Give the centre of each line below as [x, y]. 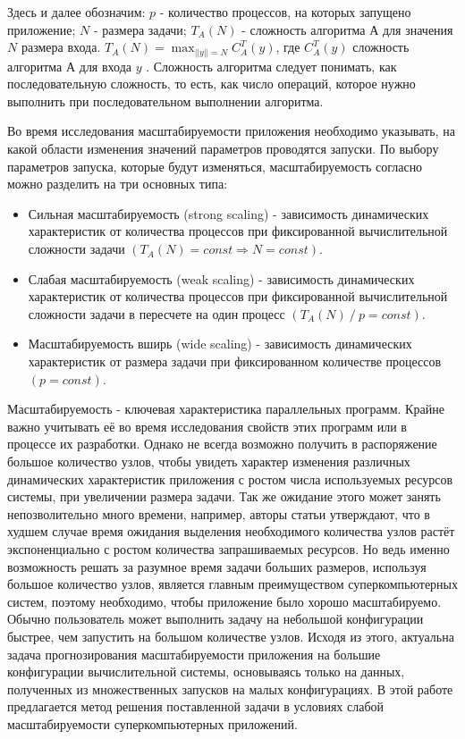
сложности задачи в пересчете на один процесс [156, 313]
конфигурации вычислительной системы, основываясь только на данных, [206, 672]
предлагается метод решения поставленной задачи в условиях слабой [196, 706]
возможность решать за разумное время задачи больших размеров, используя [217, 566]
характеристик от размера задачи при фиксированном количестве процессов [235, 361]
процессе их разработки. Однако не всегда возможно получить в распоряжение [222, 444]
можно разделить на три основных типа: [118, 184]
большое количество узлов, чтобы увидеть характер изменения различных [209, 461]
